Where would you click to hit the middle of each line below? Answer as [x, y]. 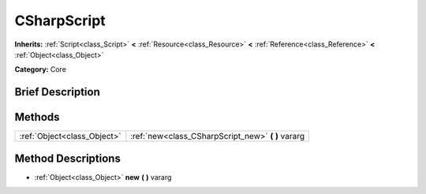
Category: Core [41, 69]
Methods [37, 117]
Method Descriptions [68, 158]
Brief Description [57, 92]
